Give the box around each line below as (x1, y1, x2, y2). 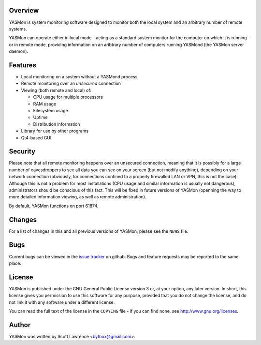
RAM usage (33, 101, 57, 106)
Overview (9, 6, 39, 15)
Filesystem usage (33, 107, 68, 113)
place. (9, 260, 22, 266)
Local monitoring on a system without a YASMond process (21, 74, 138, 79)
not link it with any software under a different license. (9, 299, 115, 305)
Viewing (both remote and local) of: (21, 87, 92, 93)
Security (9, 148, 36, 156)
